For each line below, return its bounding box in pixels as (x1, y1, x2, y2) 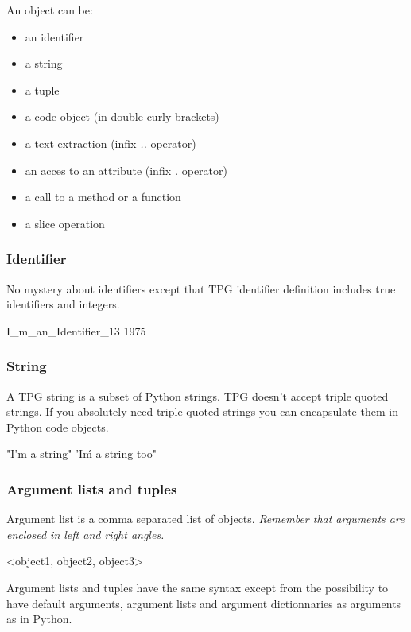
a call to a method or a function (25, 188, 181, 205)
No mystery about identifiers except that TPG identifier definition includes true (6, 280, 396, 297)
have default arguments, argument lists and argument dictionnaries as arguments (6, 595, 401, 611)
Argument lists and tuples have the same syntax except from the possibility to (6, 579, 389, 595)
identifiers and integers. (6, 296, 120, 312)
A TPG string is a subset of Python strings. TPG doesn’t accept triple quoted (6, 387, 389, 404)
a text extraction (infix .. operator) (25, 134, 196, 151)
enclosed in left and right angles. (6, 525, 165, 542)
